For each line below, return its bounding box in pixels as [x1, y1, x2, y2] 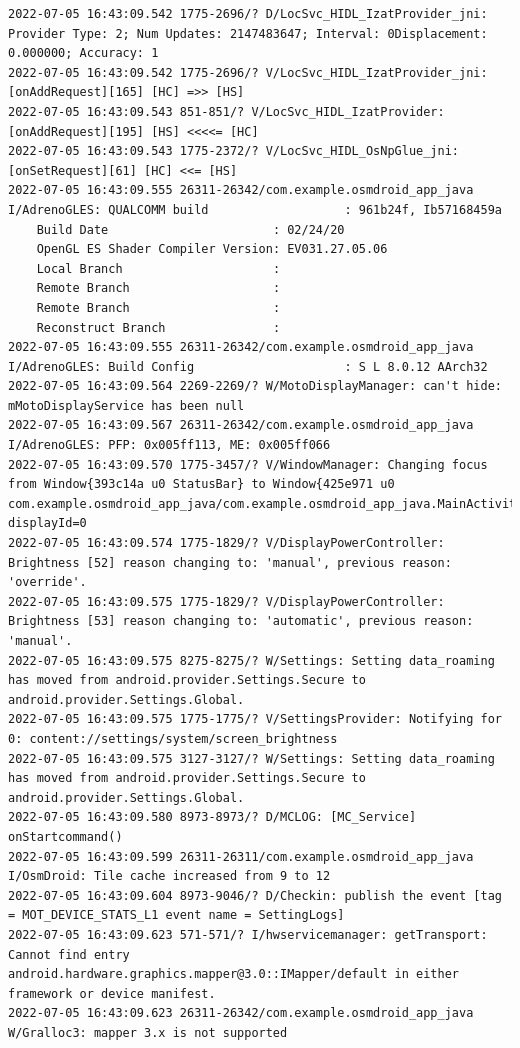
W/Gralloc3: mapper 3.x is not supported [8, 1025, 288, 1040]
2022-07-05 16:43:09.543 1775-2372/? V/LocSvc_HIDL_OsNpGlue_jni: [8, 144, 460, 159]
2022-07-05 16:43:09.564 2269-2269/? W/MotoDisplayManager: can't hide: [8, 379, 502, 394]
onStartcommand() [8, 829, 123, 844]
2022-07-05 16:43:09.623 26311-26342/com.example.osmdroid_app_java [8, 1006, 474, 1021]
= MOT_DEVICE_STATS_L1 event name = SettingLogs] [8, 908, 345, 923]
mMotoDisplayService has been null [8, 398, 245, 413]
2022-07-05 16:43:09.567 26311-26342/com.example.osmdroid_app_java [8, 418, 474, 433]
